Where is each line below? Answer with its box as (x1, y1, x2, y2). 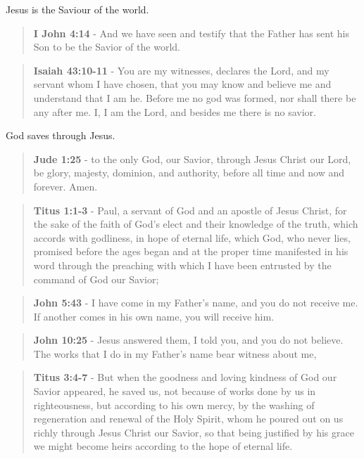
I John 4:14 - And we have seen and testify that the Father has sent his (33, 25, 349, 40)
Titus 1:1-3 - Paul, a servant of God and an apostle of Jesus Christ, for (33, 202, 347, 217)
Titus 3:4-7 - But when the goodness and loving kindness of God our (33, 370, 337, 384)
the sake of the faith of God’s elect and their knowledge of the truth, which (33, 216, 358, 231)
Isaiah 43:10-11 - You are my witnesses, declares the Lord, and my (33, 63, 330, 77)
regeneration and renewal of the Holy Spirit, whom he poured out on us (33, 411, 344, 426)
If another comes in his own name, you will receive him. (33, 309, 275, 323)
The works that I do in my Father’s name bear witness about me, (33, 346, 317, 361)
